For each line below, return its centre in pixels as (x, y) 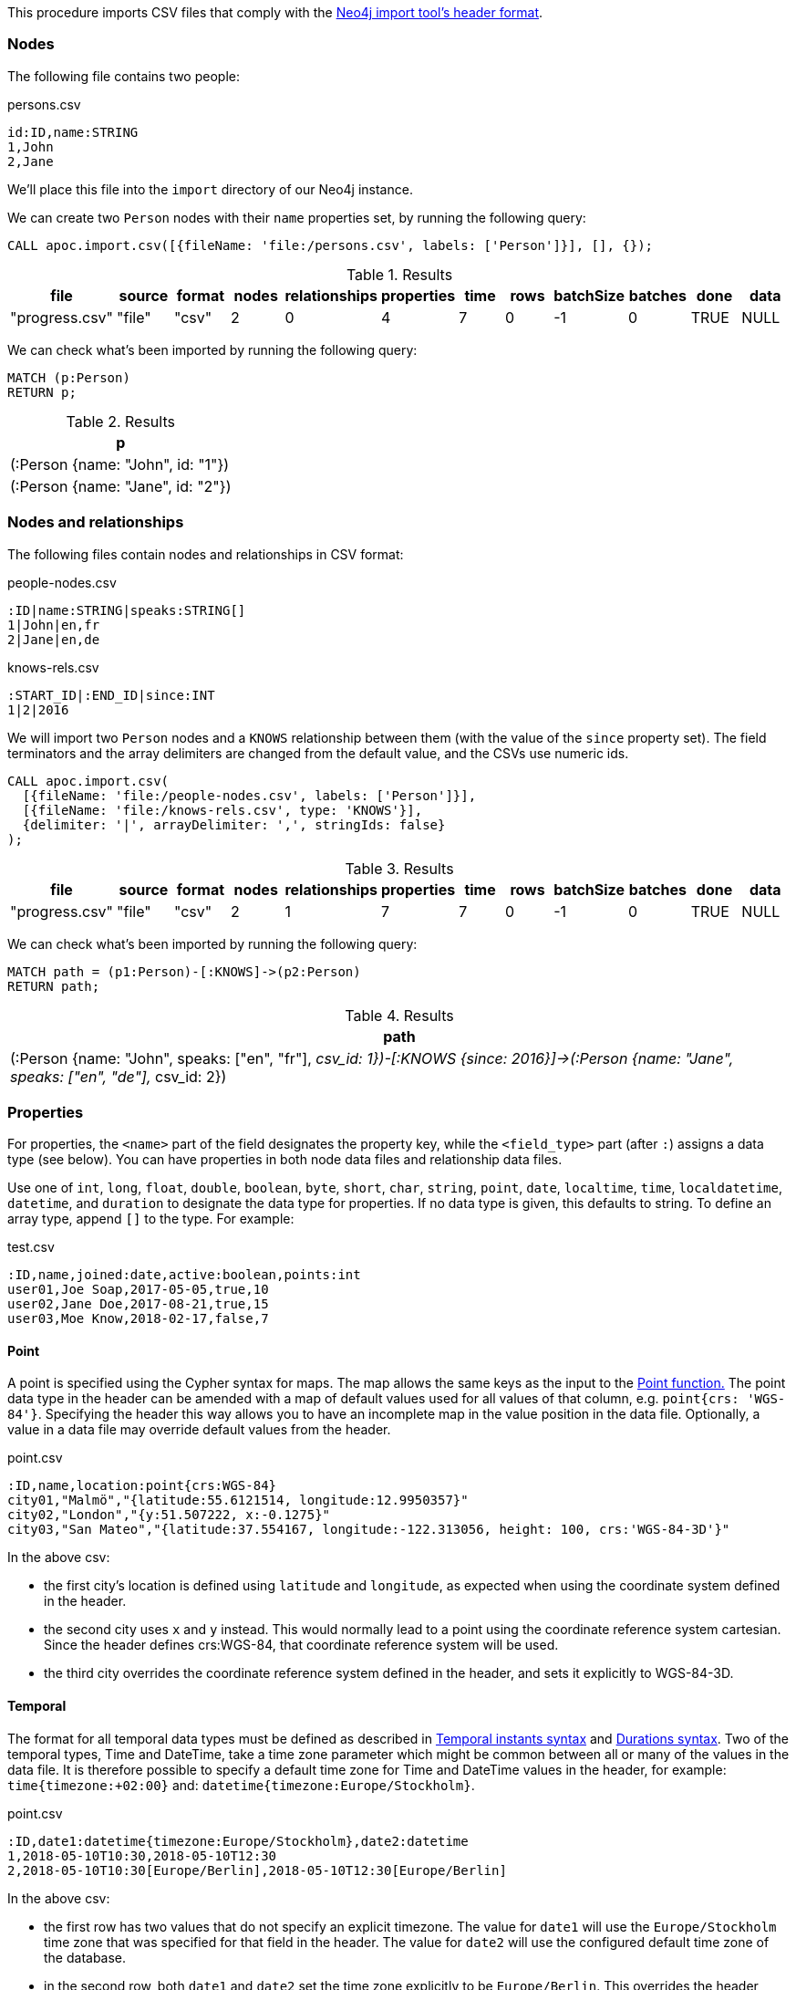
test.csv (31, 1247)
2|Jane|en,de (54, 639)
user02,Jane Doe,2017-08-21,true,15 (138, 1304)
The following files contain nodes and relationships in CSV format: (206, 554)
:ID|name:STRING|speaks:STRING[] (127, 610)
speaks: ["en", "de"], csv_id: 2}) (119, 1076)
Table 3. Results (399, 868)
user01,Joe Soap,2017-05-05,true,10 (138, 1290)
